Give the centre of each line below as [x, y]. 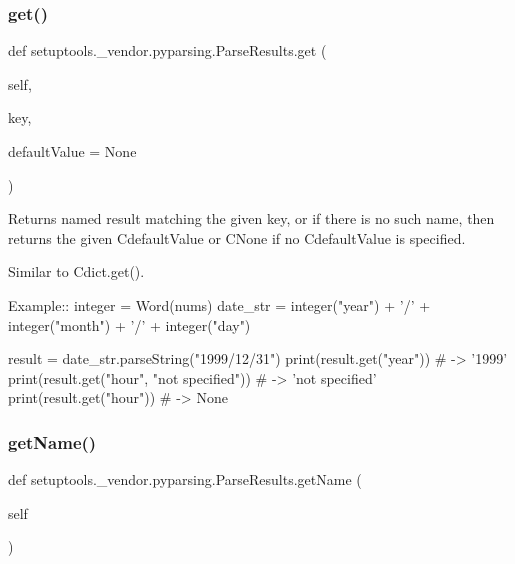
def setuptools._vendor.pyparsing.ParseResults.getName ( [185, 479]
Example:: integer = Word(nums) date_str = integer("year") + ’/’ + [219, 304]
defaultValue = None [72, 151]
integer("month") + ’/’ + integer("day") [129, 324]
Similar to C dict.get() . [76, 271]
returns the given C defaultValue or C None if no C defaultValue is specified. [237, 237]
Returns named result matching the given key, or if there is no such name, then [251, 218]
